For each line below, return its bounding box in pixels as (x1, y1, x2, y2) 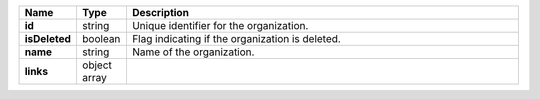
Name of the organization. (131, 45, 255, 59)
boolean (81, 32, 121, 45)
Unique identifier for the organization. (131, 19, 309, 32)
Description (131, 6, 190, 19)
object (81, 58, 112, 72)
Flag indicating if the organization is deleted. (131, 32, 342, 45)
